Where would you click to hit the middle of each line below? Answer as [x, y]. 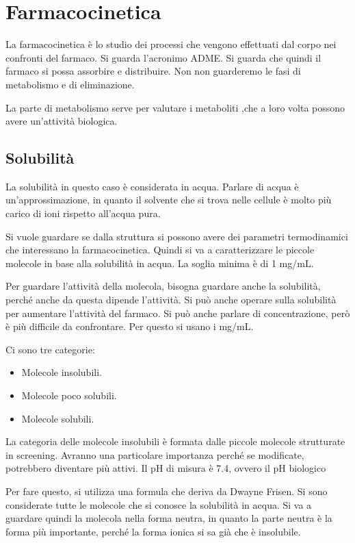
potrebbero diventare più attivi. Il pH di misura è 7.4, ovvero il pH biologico [166, 468]
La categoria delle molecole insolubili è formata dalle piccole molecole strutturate [175, 441]
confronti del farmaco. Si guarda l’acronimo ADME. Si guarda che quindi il [163, 57]
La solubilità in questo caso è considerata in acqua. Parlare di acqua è [152, 186]
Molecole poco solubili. [69, 395]
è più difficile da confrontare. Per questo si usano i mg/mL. [130, 326]
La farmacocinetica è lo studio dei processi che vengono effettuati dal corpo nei [171, 44]
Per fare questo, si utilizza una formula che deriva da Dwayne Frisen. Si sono [167, 491]
